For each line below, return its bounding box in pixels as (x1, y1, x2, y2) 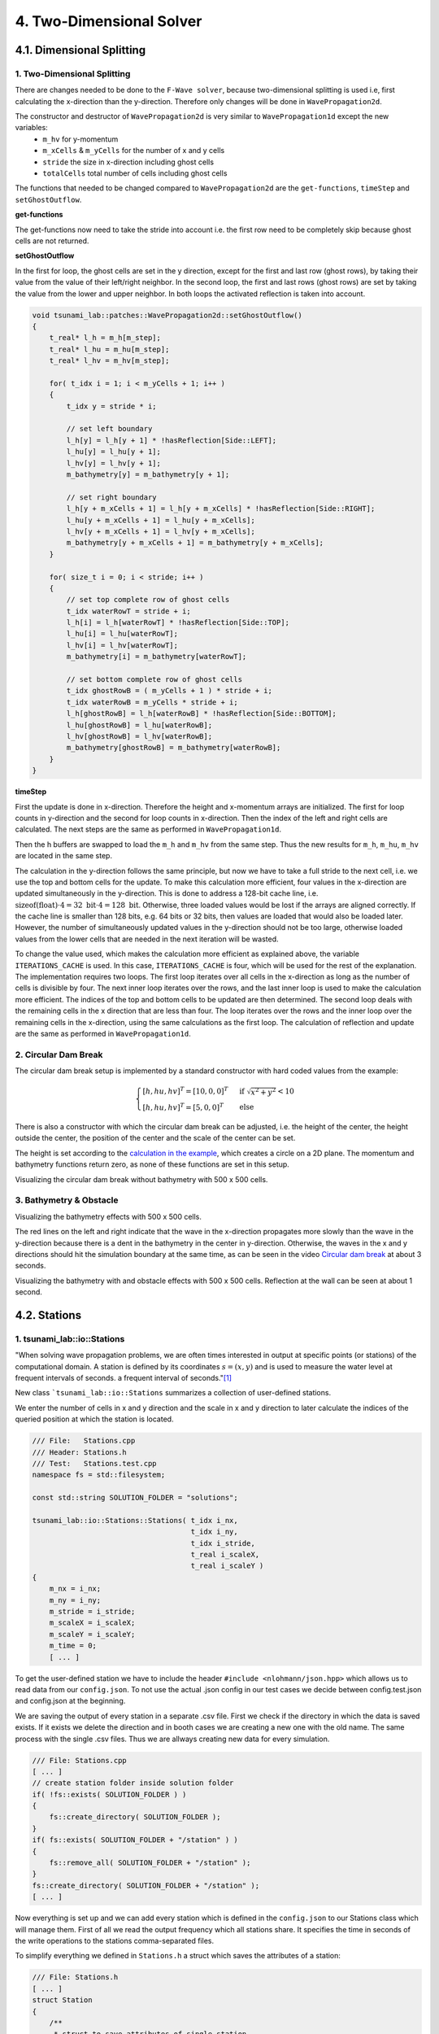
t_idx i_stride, (190, 1539, 255, 1547)
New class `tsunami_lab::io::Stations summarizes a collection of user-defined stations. (15, 1388, 332, 1398)
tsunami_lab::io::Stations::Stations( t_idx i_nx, (32, 1516, 239, 1525)
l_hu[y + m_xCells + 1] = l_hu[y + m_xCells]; (66, 515, 255, 525)
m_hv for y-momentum (42, 134, 119, 144)
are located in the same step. (15, 851, 113, 861)
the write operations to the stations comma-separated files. (15, 1936, 215, 1945)
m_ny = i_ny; (49, 1595, 102, 1604)
